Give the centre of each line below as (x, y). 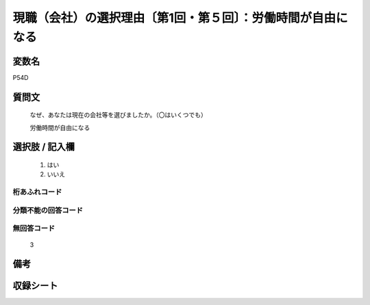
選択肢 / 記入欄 (44, 147)
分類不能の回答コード (48, 210)
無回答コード (34, 228)
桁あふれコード (37, 192)
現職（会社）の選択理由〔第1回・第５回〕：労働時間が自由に (181, 18)
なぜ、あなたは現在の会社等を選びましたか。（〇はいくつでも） (118, 115)
